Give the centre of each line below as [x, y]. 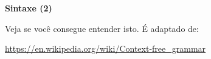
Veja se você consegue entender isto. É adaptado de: [102, 28]
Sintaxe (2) [29, 8]
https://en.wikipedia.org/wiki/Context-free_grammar [105, 48]
